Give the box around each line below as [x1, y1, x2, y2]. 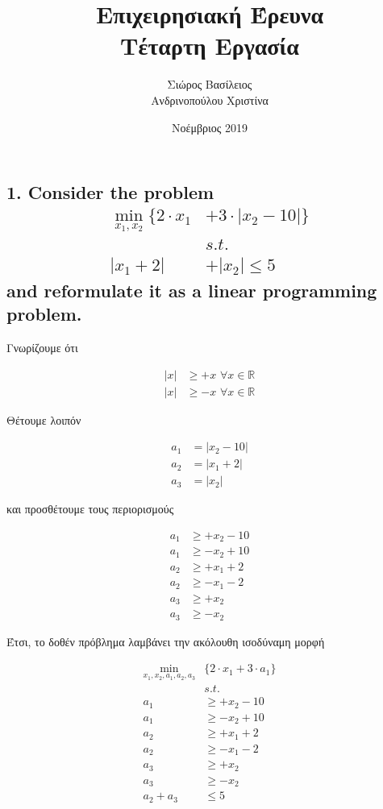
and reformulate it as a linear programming [6, 277, 377, 302]
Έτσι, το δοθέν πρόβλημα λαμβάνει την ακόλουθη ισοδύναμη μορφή [6, 633, 325, 649]
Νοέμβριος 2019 [172, 118, 248, 135]
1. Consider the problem [6, 180, 214, 205]
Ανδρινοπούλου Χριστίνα [151, 91, 269, 108]
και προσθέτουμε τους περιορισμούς [6, 500, 174, 517]
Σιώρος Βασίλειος [167, 76, 252, 93]
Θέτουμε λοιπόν [6, 411, 81, 428]
